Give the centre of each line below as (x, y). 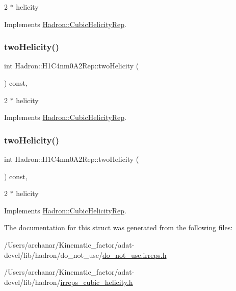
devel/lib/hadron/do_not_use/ (54, 254)
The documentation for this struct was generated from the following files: (119, 227)
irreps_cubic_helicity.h (97, 282)
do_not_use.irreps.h (135, 254)
